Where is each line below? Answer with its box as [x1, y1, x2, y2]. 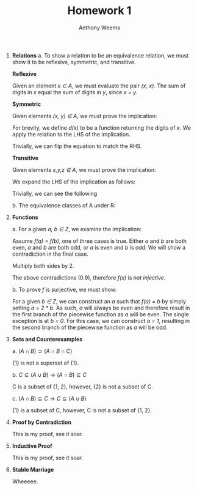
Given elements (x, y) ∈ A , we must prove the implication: [12, 112, 157, 119]
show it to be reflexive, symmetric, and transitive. [12, 58, 136, 65]
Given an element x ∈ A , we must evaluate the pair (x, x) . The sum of [12, 82, 186, 89]
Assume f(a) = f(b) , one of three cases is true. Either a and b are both [12, 237, 187, 245]
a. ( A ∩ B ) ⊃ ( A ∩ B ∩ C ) [12, 347, 73, 355]
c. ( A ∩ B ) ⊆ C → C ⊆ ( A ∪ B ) [12, 395, 87, 402]
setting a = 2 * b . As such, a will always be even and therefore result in [12, 304, 190, 311]
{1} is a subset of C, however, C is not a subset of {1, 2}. [12, 406, 152, 414]
